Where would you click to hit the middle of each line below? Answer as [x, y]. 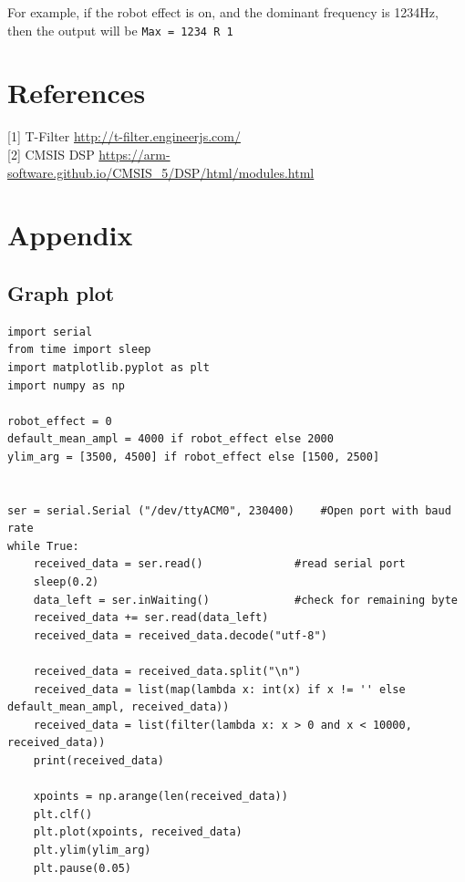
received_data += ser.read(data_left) [151, 618]
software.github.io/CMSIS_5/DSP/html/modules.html [161, 172]
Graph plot [61, 292]
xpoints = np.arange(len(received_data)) [160, 797]
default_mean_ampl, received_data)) [119, 707]
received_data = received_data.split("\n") [167, 672]
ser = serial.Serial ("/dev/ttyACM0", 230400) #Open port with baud [229, 510]
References [77, 93]
